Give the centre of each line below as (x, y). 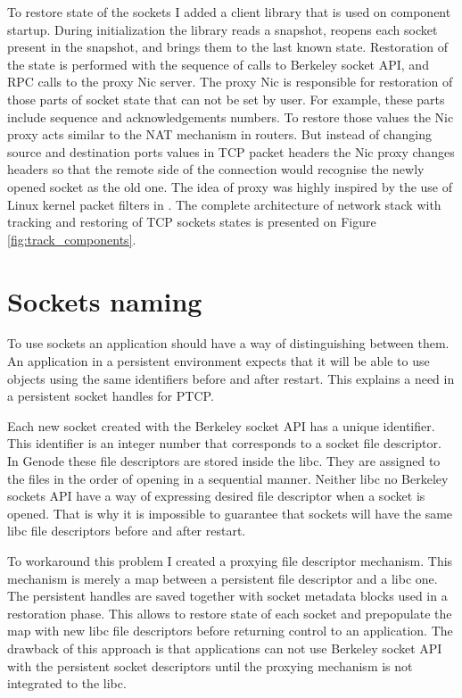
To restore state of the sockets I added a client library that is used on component (229, 12)
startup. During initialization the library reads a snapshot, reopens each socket (223, 29)
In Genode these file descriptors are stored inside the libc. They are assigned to (224, 461)
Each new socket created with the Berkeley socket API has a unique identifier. (221, 425)
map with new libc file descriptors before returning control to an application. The (230, 631)
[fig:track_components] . (72, 239)
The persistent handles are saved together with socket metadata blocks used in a (227, 596)
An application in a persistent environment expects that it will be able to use (219, 361)
